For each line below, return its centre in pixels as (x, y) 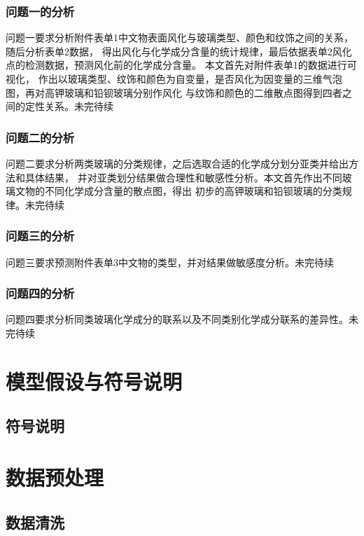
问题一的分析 (40, 11)
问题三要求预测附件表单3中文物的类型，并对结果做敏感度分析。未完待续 (170, 262)
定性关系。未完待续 (69, 106)
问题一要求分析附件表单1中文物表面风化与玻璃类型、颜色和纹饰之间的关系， (180, 37)
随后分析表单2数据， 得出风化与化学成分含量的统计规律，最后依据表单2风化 (179, 51)
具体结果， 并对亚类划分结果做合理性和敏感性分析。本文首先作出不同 (183, 177)
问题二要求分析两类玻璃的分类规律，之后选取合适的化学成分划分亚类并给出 (177, 163)
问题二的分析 (40, 137)
